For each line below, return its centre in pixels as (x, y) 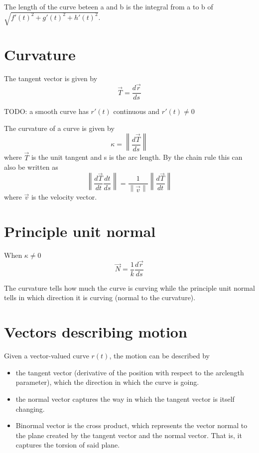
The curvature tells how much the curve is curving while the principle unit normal (129, 287)
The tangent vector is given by (51, 78)
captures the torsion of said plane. (68, 445)
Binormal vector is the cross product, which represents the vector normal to (131, 425)
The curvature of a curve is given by (59, 128)
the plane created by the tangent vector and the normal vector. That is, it (129, 435)
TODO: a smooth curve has (46, 111)
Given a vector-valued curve (47, 356)
